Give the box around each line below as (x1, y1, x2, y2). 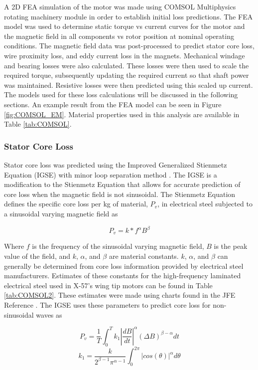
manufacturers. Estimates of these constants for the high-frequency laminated (4, 270, 241, 281)
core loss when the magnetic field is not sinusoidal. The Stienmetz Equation (4, 188, 236, 199)
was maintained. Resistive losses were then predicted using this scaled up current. (4, 79, 253, 90)
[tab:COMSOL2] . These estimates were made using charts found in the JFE (4, 290, 236, 300)
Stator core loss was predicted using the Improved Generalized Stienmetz (4, 159, 227, 170)
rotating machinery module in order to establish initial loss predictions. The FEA (4, 11, 253, 21)
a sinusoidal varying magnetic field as (4, 208, 118, 218)
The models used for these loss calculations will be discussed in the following (4, 89, 238, 100)
